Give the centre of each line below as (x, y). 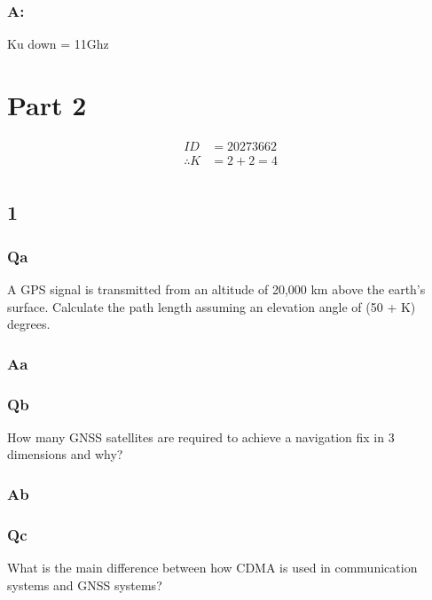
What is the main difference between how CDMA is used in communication (212, 568)
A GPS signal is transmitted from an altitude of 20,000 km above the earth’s (216, 289)
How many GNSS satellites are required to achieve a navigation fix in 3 (201, 436)
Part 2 (47, 105)
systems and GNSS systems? (85, 584)
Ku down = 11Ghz (58, 44)
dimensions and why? (65, 454)
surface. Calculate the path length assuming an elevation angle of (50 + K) (212, 306)
